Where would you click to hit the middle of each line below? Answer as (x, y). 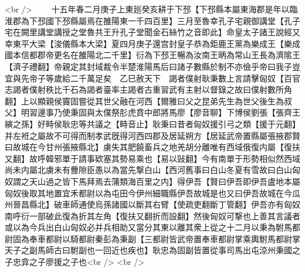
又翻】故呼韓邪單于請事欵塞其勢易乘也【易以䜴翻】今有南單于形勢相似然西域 (152, 158)
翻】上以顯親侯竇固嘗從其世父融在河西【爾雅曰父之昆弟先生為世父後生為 (144, 101)
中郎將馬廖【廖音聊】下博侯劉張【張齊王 (222, 112)
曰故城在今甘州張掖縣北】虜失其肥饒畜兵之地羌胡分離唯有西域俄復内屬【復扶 (152, 147)
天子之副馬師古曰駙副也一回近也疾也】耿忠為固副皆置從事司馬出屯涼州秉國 (148, 250)
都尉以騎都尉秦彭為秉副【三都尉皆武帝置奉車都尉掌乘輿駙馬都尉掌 (173, 238)
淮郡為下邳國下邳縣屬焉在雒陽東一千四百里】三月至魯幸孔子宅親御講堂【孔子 (152, 20)
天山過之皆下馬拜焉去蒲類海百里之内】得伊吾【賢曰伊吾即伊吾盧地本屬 (165, 181)
